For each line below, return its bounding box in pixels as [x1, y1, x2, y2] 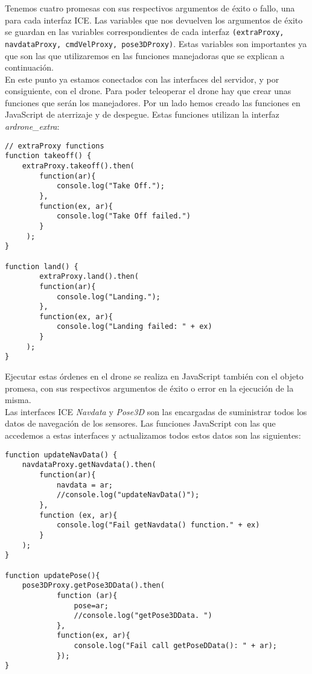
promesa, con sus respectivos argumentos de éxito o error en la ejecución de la [5, 381, 294, 394]
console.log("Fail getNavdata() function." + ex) [56, 521, 260, 530]
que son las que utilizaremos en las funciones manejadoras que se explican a [5, 49, 285, 62]
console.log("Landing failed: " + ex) [56, 322, 212, 331]
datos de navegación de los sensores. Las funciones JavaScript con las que [5, 417, 276, 430]
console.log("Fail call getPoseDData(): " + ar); [74, 641, 278, 650]
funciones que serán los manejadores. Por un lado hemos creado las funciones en [5, 96, 301, 109]
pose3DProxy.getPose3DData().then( [22, 581, 165, 590]
